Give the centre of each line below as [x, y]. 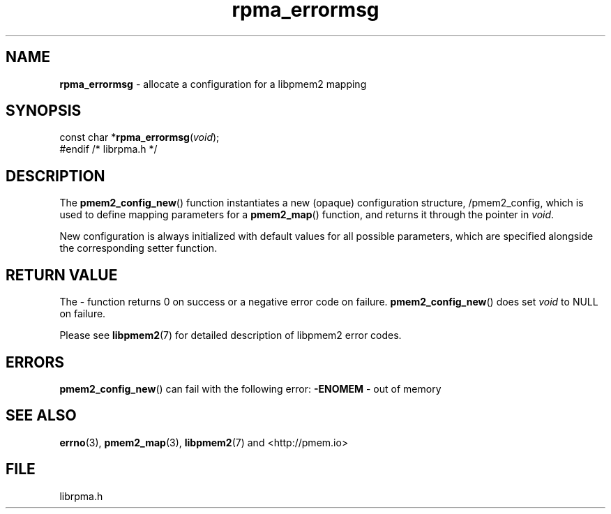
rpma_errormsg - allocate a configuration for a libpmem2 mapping [213, 84]
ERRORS [35, 362]
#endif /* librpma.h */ [108, 149]
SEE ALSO [41, 416]
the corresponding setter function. [138, 248]
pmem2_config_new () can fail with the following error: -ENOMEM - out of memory [250, 388]
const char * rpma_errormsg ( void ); [139, 137]
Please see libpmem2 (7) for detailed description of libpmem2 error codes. [231, 335]
